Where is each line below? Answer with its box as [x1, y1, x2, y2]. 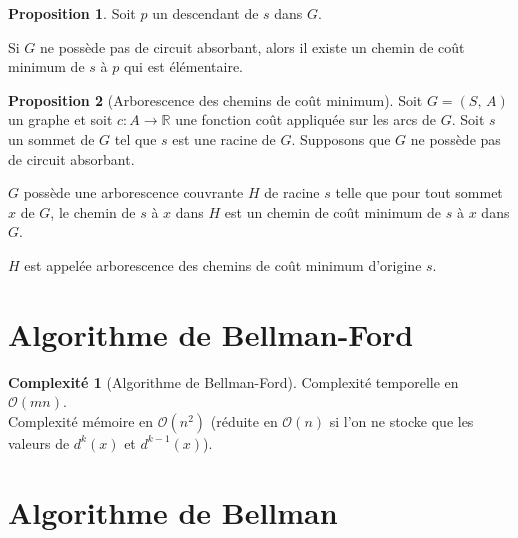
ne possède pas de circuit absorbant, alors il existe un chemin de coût [40, 36, 465, 57]
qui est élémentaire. [123, 56, 243, 77]
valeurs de [8, 432, 70, 453]
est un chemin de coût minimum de [224, 201, 442, 222]
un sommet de [8, 128, 95, 149]
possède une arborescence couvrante [23, 182, 244, 203]
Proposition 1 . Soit [8, 3, 136, 23]
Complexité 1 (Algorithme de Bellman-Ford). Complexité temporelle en [8, 371, 459, 392]
